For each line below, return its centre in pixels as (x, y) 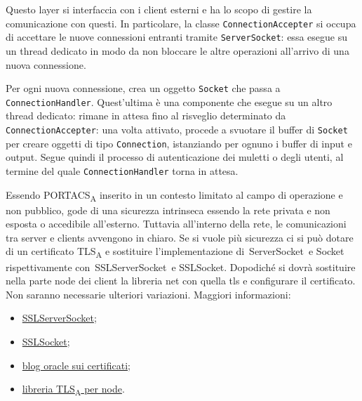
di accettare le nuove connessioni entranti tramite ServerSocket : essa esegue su (176, 37)
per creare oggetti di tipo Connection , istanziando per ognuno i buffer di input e (179, 143)
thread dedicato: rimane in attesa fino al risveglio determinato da (146, 116)
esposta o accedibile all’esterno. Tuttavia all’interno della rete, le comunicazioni (176, 224)
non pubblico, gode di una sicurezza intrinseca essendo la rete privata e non (168, 210)
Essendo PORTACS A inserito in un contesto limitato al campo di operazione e (174, 195)
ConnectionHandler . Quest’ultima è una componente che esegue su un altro (169, 101)
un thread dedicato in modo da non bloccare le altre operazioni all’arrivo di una (177, 50)
